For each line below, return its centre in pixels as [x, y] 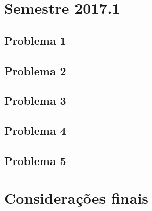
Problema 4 [35, 131]
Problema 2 [35, 70]
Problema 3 [35, 100]
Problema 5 [35, 160]
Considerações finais [77, 198]
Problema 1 [35, 40]
